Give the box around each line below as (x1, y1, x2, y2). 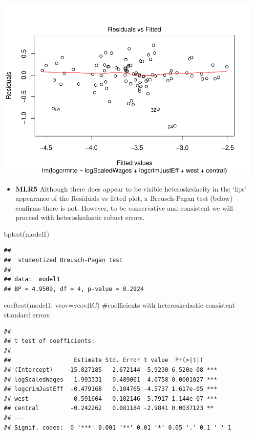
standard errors (4, 310, 50, 320)
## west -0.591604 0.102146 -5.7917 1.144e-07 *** (4, 395, 217, 402)
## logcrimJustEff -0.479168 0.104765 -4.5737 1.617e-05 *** (4, 386, 217, 393)
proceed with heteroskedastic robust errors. (15, 212, 145, 222)
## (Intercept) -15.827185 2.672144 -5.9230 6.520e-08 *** (4, 366, 217, 374)
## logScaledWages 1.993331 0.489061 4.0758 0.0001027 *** (4, 376, 217, 383)
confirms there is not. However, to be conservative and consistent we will (15, 202, 233, 213)
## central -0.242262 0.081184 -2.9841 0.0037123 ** (4, 405, 214, 412)
